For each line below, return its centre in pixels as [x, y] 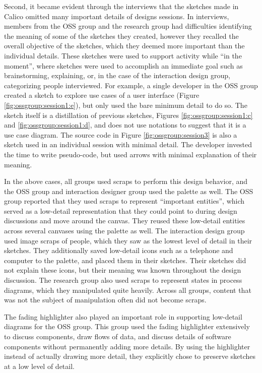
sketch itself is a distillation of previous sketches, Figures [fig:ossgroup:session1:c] [128, 115]
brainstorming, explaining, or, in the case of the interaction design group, [117, 75]
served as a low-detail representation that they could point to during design [121, 210]
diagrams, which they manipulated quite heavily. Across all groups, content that [128, 290]
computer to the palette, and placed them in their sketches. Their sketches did [125, 260]
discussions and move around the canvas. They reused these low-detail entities [125, 221]
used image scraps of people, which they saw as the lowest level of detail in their [128, 240]
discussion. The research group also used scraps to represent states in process [123, 280]
